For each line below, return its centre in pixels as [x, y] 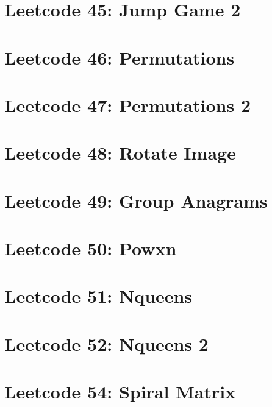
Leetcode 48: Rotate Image [120, 153]
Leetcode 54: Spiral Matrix [120, 391]
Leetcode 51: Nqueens [98, 296]
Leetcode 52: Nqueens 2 [106, 343]
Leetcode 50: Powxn [91, 248]
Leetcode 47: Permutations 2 [128, 104]
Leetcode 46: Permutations [120, 57]
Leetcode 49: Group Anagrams [136, 200]
